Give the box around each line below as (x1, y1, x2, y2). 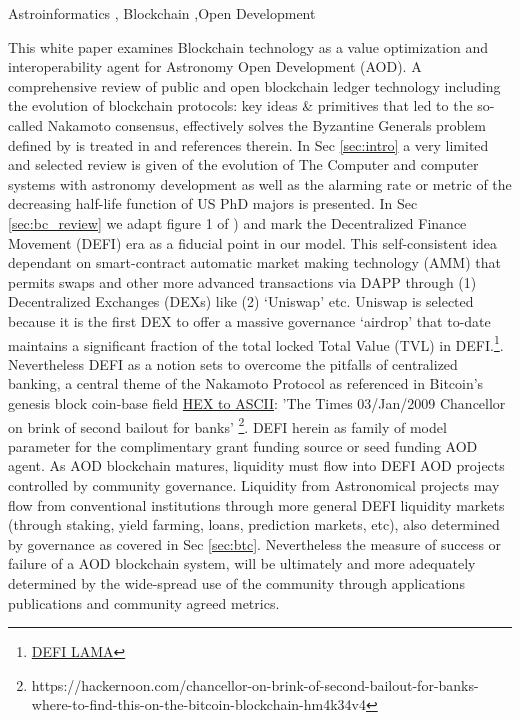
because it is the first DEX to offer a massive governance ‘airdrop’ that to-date (8, 310, 491, 331)
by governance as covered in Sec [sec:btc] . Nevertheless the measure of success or (8, 533, 502, 554)
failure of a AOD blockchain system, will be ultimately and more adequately (8, 553, 476, 574)
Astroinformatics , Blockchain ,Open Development (8, 3, 316, 23)
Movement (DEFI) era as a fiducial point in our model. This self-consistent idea (8, 232, 498, 253)
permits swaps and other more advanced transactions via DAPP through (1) (8, 271, 477, 292)
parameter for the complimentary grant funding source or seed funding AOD (8, 435, 478, 456)
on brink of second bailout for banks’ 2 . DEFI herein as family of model (8, 413, 447, 437)
